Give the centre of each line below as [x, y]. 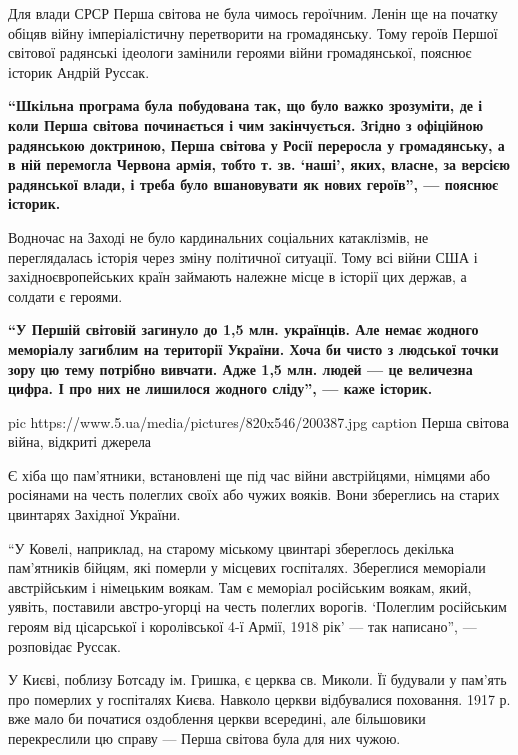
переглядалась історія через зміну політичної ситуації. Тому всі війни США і [243, 256]
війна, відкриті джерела [80, 441]
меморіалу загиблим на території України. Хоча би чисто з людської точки [253, 348]
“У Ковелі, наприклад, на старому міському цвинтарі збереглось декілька [231, 547]
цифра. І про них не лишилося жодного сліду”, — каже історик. [220, 388]
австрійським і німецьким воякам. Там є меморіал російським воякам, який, [240, 586]
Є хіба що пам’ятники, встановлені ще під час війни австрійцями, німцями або [249, 474]
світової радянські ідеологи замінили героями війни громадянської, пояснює [240, 52]
